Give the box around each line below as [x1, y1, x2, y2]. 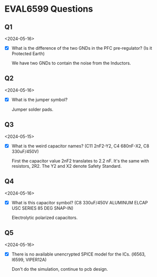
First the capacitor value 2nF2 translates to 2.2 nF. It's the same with [11, 158, 149, 164]
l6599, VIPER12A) [11, 257, 47, 262]
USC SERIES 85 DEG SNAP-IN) [11, 205, 74, 211]
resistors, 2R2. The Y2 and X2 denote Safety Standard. [11, 163, 122, 169]
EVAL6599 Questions [4, 3, 93, 15]
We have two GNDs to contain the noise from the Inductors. [11, 60, 131, 66]
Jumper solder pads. [11, 106, 53, 112]
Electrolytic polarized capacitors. [11, 215, 78, 220]
